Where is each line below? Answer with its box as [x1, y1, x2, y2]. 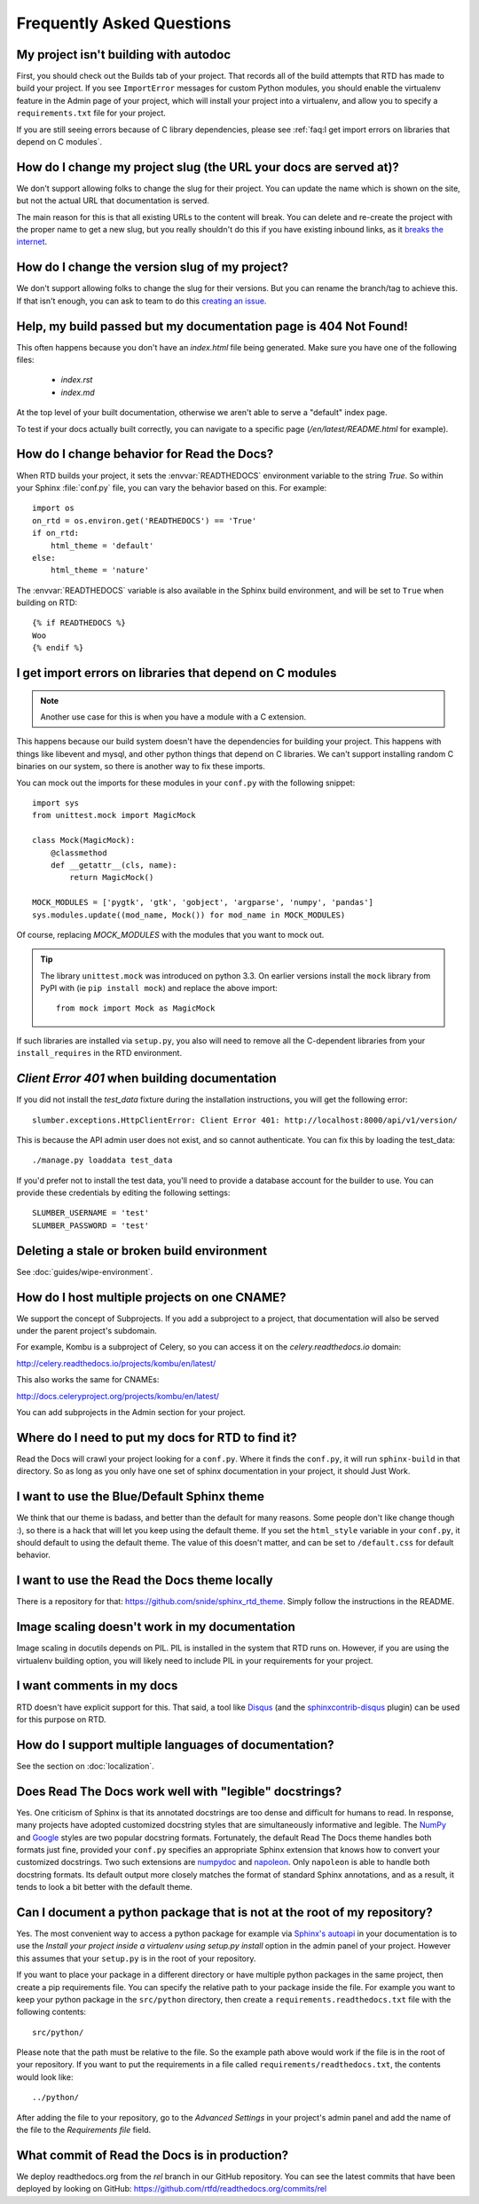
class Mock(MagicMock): [32, 835, 136, 846]
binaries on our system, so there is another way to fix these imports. [16, 761, 266, 772]
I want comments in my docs [16, 1678, 178, 1694]
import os [32, 503, 75, 514]
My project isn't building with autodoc [16, 47, 232, 62]
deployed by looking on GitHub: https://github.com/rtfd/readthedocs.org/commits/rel [16, 2184, 327, 2194]
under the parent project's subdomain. [16, 1326, 157, 1336]
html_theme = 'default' [50, 540, 154, 550]
